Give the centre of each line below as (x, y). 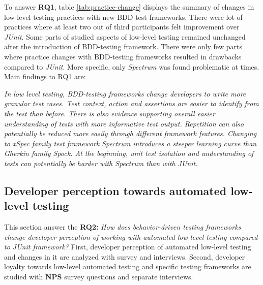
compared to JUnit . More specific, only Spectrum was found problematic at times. (132, 66)
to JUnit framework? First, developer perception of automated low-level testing (128, 247)
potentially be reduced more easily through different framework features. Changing (130, 133)
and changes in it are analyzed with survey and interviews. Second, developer (125, 256)
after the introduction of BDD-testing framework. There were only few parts (123, 46)
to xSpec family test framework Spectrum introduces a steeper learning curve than (130, 143)
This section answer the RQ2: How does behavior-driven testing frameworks (123, 227)
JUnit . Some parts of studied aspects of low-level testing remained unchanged (125, 36)
